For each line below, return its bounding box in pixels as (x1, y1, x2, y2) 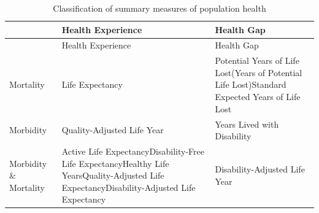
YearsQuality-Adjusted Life (61, 169, 164, 182)
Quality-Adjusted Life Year (61, 123, 164, 136)
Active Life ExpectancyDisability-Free (61, 144, 204, 157)
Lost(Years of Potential (215, 66, 302, 79)
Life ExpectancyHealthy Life (61, 157, 169, 169)
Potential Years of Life (215, 54, 299, 67)
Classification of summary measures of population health (53, 2, 266, 14)
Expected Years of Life (215, 90, 301, 103)
